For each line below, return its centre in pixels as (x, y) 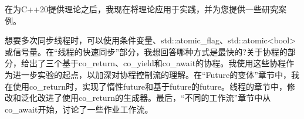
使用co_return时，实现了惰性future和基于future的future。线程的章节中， (150, 86)
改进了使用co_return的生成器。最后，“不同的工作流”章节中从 (154, 98)
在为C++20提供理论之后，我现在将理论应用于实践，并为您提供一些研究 (141, 9)
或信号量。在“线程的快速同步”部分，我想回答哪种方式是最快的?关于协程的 (146, 51)
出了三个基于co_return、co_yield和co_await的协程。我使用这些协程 (158, 63)
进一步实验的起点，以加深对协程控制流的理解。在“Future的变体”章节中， (152, 74)
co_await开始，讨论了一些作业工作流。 (79, 109)
